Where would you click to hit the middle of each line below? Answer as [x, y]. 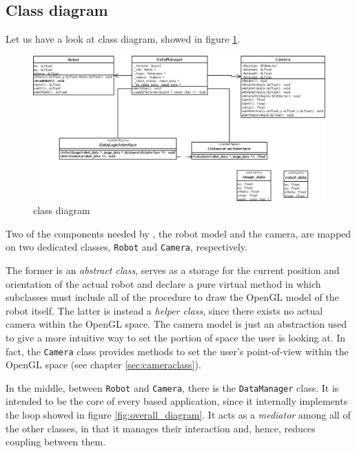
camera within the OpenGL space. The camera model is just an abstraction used [176, 324]
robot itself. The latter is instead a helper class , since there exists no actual [164, 310]
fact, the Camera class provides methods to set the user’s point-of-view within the [177, 351]
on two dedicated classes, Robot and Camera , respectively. [126, 247]
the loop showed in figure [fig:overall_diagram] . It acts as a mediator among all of [178, 415]
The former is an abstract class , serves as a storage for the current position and [173, 270]
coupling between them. [56, 442]
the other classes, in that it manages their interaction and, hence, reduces [161, 428]
